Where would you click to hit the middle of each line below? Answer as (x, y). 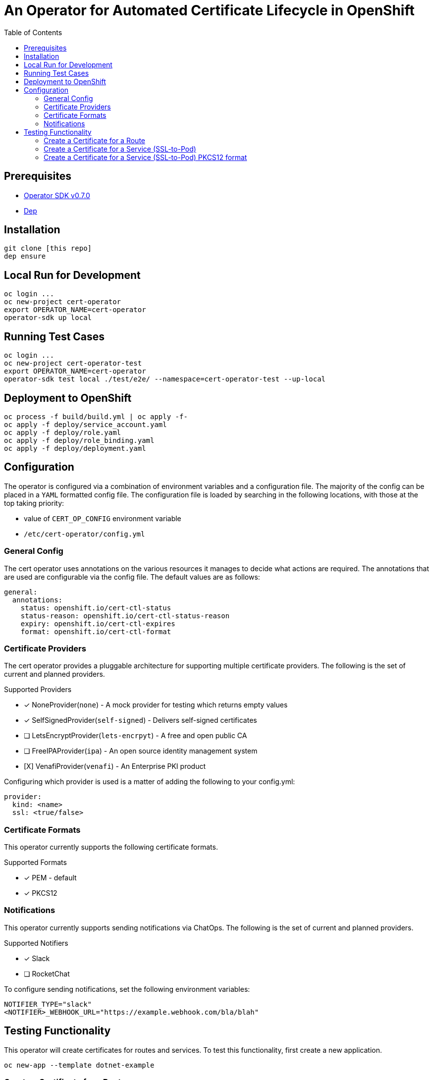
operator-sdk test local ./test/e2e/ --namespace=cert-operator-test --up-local (165, 379)
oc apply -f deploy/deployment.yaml (75, 448)
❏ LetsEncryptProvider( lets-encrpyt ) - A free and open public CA (135, 736)
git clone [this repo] (48, 248)
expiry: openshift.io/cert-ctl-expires (98, 623)
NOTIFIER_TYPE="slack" (48, 1004)
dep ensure (25, 256)
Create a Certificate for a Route (94, 140)
